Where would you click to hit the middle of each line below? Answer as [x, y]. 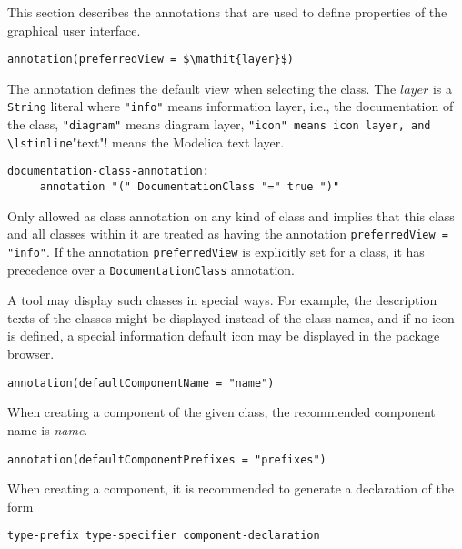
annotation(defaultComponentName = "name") [141, 383]
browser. [31, 354]
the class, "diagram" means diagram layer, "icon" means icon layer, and [219, 124]
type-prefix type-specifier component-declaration [164, 536]
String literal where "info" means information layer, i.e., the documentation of [231, 106]
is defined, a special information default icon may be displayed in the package [224, 335]
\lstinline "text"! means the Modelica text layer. [146, 142]
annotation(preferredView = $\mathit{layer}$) [151, 60]
